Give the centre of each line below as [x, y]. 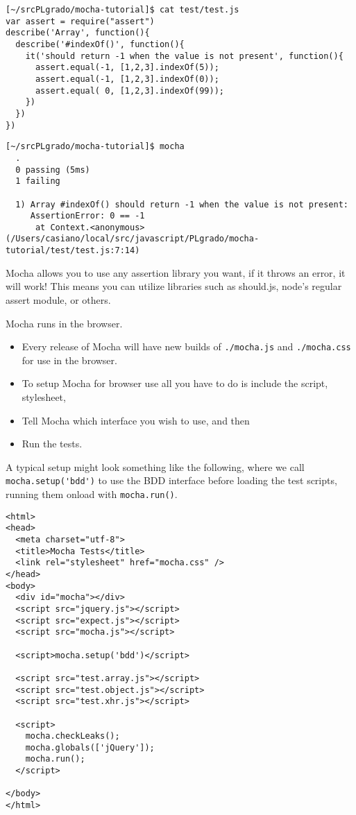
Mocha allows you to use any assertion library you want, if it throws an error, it [176, 272]
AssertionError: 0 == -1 [87, 216]
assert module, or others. [58, 299]
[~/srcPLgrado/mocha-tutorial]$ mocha [95, 147]
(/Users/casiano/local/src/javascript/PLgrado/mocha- [133, 239]
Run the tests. [52, 444]
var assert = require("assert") [80, 21]
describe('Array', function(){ [78, 33]
